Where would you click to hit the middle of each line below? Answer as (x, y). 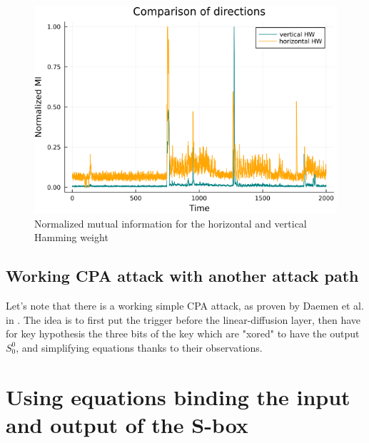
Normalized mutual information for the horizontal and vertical (171, 223)
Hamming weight (71, 237)
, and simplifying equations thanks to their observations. (139, 347)
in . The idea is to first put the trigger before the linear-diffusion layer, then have (183, 319)
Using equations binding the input (178, 396)
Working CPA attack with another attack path (182, 276)
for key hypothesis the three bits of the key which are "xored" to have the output (183, 333)
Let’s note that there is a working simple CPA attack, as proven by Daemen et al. (185, 306)
